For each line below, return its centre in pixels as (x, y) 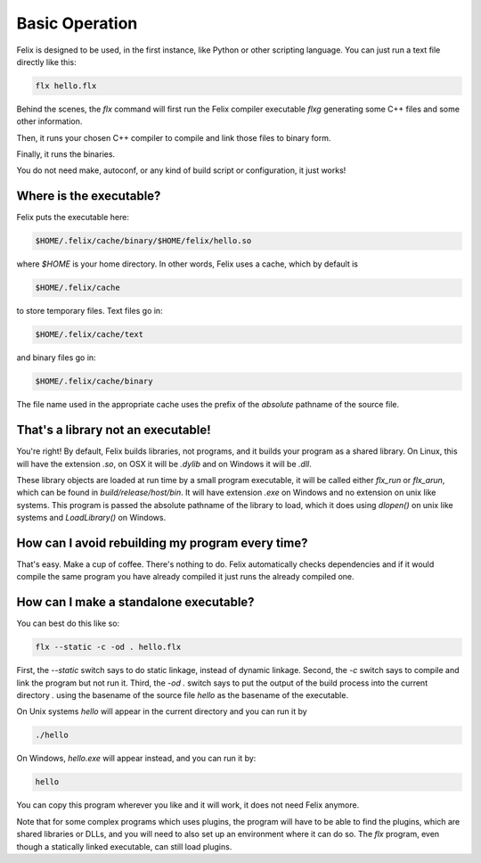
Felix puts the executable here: (73, 218)
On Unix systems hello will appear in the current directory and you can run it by (162, 711)
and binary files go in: (57, 358)
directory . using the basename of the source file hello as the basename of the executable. (183, 695)
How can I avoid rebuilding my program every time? (162, 542)
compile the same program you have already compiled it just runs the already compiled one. (186, 577)
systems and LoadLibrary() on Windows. (91, 518)
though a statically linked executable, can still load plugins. (124, 846)
